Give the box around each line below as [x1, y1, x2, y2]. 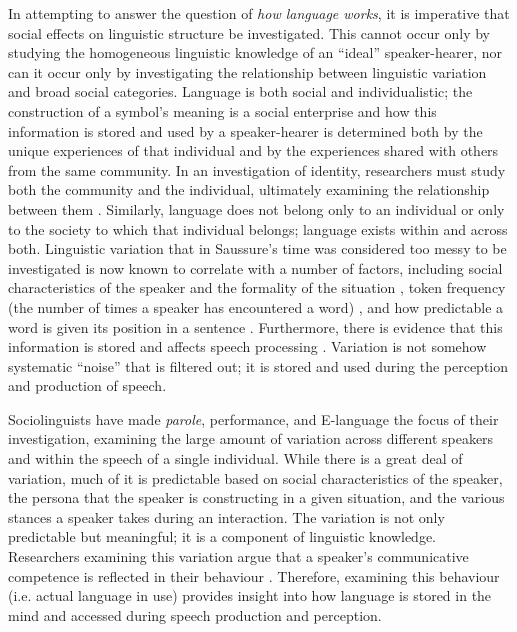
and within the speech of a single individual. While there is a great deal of [8, 448, 463, 469]
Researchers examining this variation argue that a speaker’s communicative [8, 546, 469, 567]
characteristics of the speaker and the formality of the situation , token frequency [8, 277, 506, 298]
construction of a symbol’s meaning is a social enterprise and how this [8, 100, 437, 121]
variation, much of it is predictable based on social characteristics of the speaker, [8, 467, 503, 488]
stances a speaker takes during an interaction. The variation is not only [8, 506, 445, 527]
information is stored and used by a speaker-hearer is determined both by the [8, 120, 483, 141]
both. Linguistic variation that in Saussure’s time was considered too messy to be [8, 238, 507, 259]
